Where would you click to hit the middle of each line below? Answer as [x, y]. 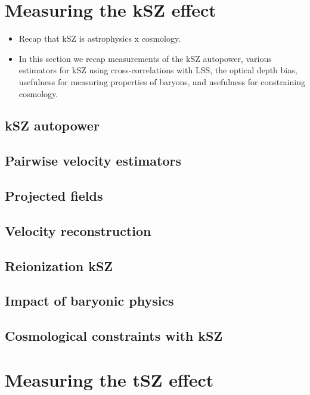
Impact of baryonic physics [89, 301]
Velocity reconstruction [78, 230]
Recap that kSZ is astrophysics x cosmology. [100, 38]
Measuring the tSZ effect [109, 379]
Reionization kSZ [59, 265]
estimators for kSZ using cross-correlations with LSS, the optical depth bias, [158, 70]
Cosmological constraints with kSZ [114, 336]
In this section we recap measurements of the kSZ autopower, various [145, 58]
